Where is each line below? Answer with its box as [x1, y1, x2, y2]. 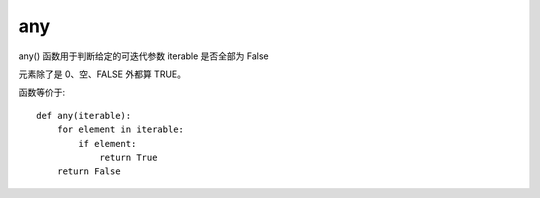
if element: [78, 138, 137, 149]
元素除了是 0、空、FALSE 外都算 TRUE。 [18, 68, 187, 80]
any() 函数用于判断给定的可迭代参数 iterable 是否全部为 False [18, 50, 269, 62]
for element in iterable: [56, 124, 185, 135]
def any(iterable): [36, 110, 132, 121]
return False [56, 166, 121, 177]
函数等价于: [18, 86, 66, 99]
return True [99, 151, 158, 163]
